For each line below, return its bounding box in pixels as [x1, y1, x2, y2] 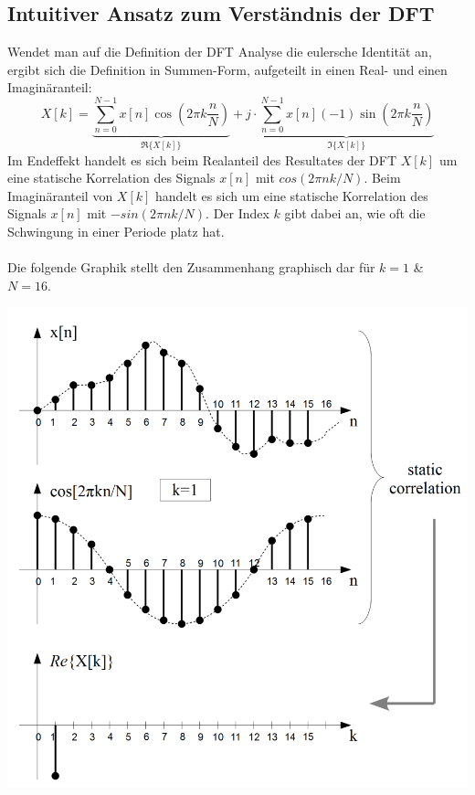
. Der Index [206, 204, 269, 223]
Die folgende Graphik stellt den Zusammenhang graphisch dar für [7, 258, 375, 277]
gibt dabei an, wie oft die [284, 204, 426, 223]
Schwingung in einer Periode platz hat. [7, 221, 225, 240]
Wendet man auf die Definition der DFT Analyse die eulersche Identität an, [7, 42, 432, 61]
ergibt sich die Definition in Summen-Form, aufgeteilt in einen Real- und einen [7, 59, 448, 79]
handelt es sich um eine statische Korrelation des [155, 185, 428, 205]
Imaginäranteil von [7, 185, 113, 205]
